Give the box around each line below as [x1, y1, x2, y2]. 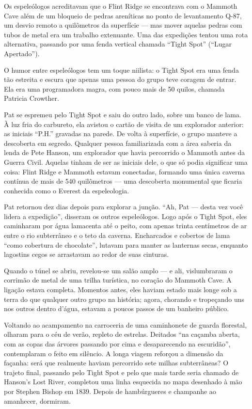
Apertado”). [4, 48, 40, 58]
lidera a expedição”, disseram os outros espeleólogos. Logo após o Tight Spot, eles [4, 211, 247, 221]
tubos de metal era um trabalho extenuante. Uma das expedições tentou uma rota [4, 29, 248, 39]
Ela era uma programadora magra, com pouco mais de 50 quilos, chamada [4, 83, 225, 94]
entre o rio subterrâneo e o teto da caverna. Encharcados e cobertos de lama [4, 230, 230, 240]
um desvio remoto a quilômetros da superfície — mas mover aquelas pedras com [4, 20, 242, 30]
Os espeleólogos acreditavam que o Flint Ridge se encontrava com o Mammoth [4, 1, 237, 11]
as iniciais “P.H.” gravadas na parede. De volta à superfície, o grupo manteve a [4, 128, 237, 139]
